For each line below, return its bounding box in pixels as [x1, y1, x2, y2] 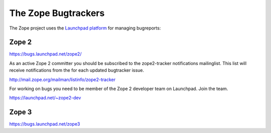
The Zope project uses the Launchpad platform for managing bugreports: [9, 25, 161, 31]
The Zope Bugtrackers [9, 7, 105, 18]
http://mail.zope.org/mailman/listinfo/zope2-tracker [9, 76, 115, 82]
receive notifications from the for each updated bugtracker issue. [9, 67, 145, 73]
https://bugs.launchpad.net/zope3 [9, 121, 80, 127]
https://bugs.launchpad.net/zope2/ [9, 51, 82, 57]
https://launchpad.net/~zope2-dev [9, 95, 81, 101]
